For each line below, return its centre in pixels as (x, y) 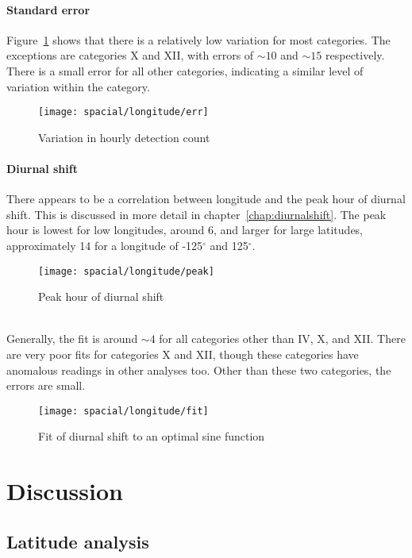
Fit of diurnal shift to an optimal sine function (152, 436)
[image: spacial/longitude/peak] (126, 271)
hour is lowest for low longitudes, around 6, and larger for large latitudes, (185, 230)
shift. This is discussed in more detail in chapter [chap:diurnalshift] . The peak (196, 214)
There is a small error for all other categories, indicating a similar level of (185, 70)
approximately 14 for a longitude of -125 (105, 245)
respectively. (355, 55)
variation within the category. (78, 86)
